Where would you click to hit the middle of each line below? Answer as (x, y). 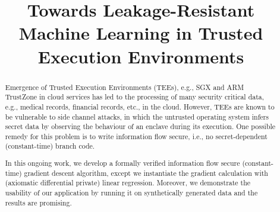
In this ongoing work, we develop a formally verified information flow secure (122, 163)
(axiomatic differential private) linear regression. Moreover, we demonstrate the (128, 183)
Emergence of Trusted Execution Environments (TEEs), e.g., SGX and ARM (125, 87)
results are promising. (38, 202)
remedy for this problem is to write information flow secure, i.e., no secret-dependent (136, 136)
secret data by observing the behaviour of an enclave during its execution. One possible (140, 126)
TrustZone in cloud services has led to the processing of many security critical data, (135, 97)
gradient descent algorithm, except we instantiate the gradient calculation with (146, 173)
